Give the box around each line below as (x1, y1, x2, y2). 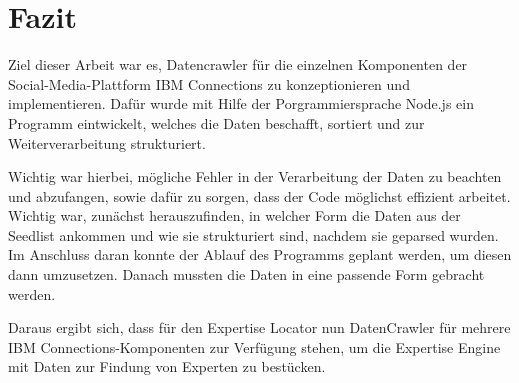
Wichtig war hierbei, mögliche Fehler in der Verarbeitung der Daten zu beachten (8, 166, 502, 187)
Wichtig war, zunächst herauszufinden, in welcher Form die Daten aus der (8, 205, 461, 226)
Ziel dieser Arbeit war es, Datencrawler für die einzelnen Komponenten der (8, 54, 468, 75)
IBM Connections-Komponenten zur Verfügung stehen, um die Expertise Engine (8, 336, 501, 357)
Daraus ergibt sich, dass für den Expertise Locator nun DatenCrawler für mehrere (8, 317, 511, 338)
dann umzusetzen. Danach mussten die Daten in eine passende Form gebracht (8, 264, 485, 285)
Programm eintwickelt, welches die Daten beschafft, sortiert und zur (8, 112, 425, 133)
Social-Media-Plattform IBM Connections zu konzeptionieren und (8, 73, 410, 94)
